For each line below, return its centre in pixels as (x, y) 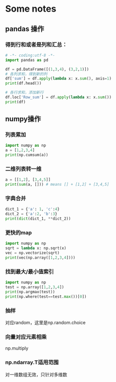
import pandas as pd (27, 60)
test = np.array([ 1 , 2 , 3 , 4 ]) (35, 287)
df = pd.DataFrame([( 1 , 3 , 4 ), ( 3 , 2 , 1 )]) (47, 69)
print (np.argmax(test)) (30, 292)
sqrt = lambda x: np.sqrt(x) (36, 248)
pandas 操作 (25, 29)
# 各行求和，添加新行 (24, 93)
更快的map (18, 232)
